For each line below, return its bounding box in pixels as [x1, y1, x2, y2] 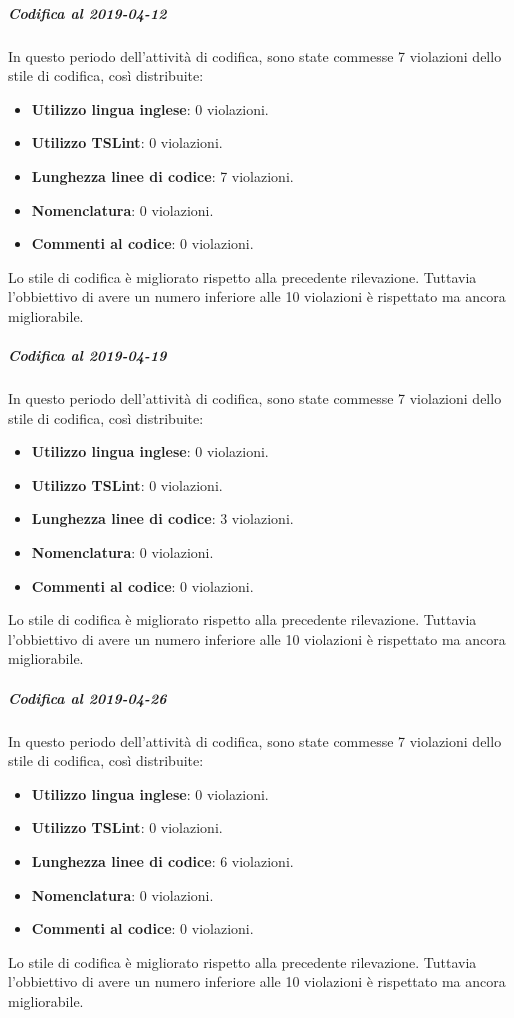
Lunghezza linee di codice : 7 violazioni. [31, 165, 294, 186]
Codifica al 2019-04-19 [8, 345, 167, 366]
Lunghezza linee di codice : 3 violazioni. [31, 508, 294, 529]
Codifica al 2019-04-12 [8, 2, 167, 23]
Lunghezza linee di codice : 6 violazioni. [31, 850, 294, 871]
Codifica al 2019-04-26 [8, 687, 167, 708]
